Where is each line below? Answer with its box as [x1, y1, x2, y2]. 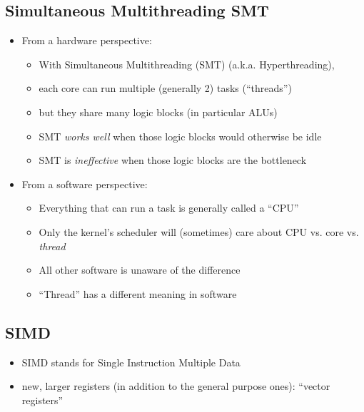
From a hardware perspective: [21, 33, 152, 48]
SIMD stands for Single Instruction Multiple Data [21, 354, 241, 369]
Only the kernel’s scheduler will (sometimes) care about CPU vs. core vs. [39, 224, 359, 239]
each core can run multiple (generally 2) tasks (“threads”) [39, 81, 292, 96]
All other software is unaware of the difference [39, 262, 241, 277]
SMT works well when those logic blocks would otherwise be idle [39, 128, 322, 143]
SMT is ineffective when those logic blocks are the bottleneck [39, 153, 307, 168]
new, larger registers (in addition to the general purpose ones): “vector [21, 378, 330, 393]
